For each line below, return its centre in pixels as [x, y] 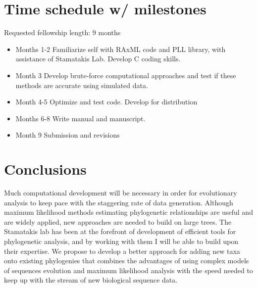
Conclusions [45, 169]
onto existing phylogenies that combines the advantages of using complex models [127, 261]
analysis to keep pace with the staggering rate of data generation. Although [119, 202]
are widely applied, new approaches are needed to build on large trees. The [118, 221]
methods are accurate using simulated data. [82, 85]
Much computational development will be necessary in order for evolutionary [121, 192]
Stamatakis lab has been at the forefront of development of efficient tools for [120, 231]
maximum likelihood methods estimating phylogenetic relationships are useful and [128, 212]
